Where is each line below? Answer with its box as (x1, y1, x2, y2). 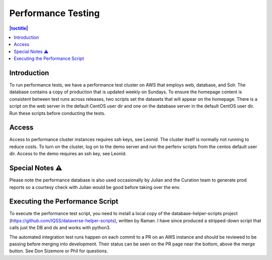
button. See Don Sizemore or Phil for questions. (9, 248, 108, 254)
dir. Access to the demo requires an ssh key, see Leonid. (9, 151, 127, 157)
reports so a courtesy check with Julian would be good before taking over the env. (9, 184, 181, 190)
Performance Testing (9, 8, 100, 19)
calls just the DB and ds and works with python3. (9, 225, 111, 231)
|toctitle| (9, 25, 28, 31)
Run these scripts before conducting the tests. (9, 110, 106, 116)
